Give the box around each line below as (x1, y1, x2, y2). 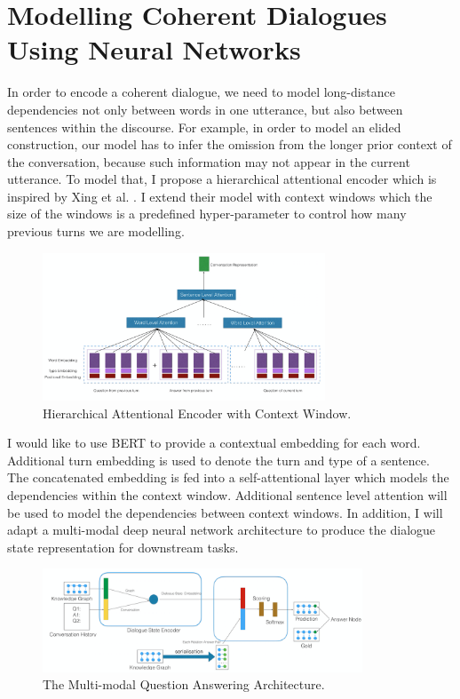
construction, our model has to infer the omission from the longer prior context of (7, 135, 452, 154)
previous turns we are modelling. (7, 222, 185, 241)
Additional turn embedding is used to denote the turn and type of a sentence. (7, 450, 430, 469)
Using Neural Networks (7, 31, 301, 68)
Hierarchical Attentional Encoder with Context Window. (43, 403, 352, 422)
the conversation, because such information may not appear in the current (7, 152, 410, 171)
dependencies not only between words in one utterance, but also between (7, 99, 403, 118)
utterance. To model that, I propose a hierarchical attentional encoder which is (7, 170, 437, 188)
